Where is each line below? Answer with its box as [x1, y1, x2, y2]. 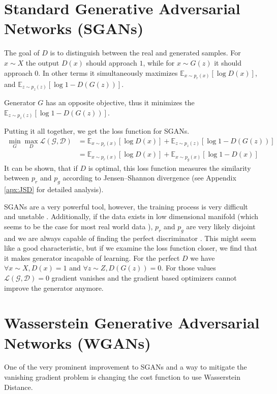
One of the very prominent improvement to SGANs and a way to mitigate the [4, 361, 247, 372]
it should [214, 57, 241, 68]
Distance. [4, 381, 33, 392]
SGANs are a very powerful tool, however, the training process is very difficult [4, 201, 248, 211]
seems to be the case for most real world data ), [4, 221, 153, 231]
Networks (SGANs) [4, 18, 144, 39]
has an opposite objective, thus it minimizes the [45, 97, 195, 108]
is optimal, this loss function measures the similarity [88, 162, 251, 173]
